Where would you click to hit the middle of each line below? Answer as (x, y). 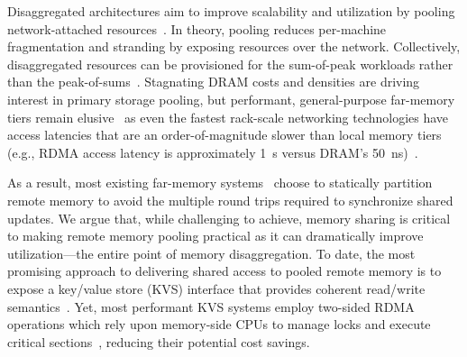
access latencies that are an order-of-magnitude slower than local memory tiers (224, 135)
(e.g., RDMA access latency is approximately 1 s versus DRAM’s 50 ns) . (213, 152)
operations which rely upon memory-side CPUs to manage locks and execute (219, 324)
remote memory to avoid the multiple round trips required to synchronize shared (230, 200)
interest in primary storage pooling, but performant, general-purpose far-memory (231, 99)
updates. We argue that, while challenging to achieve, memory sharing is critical (229, 218)
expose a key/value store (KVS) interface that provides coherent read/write (216, 288)
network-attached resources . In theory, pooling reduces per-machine (197, 28)
